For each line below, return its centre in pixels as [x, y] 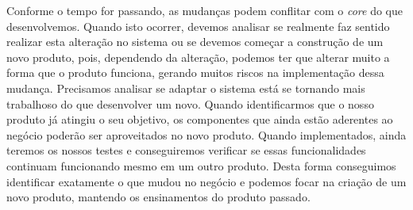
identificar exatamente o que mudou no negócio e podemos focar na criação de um [206, 181]
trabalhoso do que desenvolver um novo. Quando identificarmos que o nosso [190, 103]
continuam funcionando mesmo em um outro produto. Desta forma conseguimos [201, 165]
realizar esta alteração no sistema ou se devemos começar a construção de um [195, 42]
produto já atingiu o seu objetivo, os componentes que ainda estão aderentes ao [200, 119]
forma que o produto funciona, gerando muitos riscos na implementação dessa [195, 73]
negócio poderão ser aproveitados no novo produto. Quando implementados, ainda [206, 134]
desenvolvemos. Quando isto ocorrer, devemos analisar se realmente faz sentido [198, 26]
